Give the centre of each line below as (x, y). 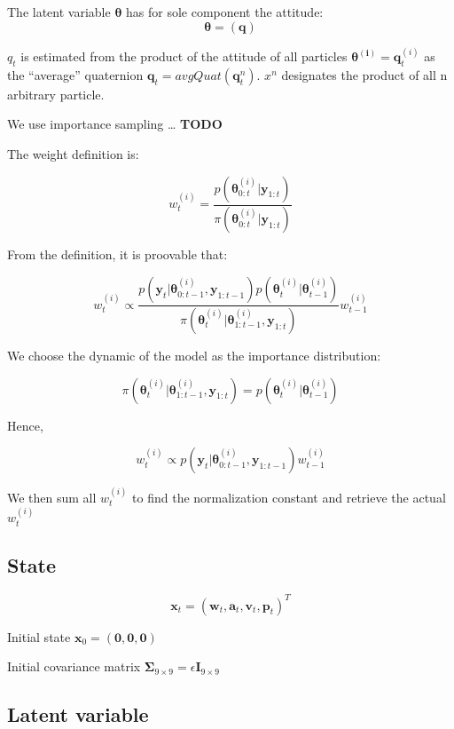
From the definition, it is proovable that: (117, 254)
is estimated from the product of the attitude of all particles (184, 56)
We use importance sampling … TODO (115, 124)
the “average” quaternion (75, 74)
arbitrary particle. (56, 94)
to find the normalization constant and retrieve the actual (289, 497)
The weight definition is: (73, 154)
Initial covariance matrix (74, 666)
